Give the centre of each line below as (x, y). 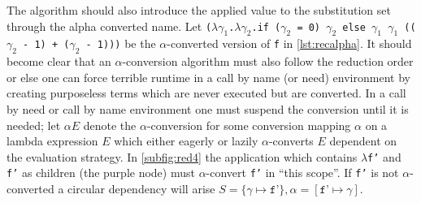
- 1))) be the (121, 43)
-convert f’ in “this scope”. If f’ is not (302, 173)
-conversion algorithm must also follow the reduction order (268, 61)
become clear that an (59, 61)
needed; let (34, 125)
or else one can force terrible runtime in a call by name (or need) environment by (208, 77)
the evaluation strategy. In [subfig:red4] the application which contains (182, 156)
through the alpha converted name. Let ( (109, 26)
